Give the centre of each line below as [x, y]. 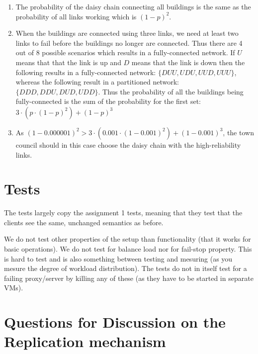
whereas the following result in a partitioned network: [97, 82]
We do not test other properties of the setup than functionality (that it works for [128, 239]
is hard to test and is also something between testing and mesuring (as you [118, 258]
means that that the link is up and [68, 62]
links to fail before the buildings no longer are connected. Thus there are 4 [129, 43]
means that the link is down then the [188, 62]
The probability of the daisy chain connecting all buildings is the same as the [133, 6]
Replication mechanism [85, 341]
